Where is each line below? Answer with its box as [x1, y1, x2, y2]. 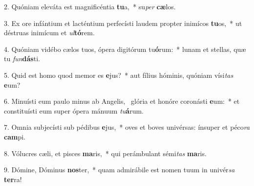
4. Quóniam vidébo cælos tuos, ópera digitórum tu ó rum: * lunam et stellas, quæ [4, 44, 246, 54]
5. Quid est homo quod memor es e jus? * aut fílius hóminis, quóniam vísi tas [4, 70, 233, 80]
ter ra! [4, 174, 22, 184]
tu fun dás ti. [4, 53, 40, 64]
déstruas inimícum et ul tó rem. [4, 27, 95, 38]
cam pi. [4, 131, 25, 141]
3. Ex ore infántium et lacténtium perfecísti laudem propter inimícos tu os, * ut [4, 18, 242, 28]
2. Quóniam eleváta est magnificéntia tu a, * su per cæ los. [4, 1, 176, 11]
